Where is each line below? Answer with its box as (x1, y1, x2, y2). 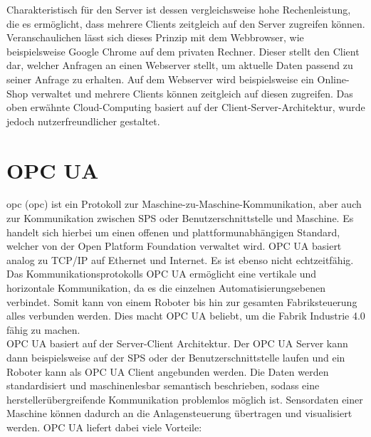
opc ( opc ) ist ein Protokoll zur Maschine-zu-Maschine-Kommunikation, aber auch (6, 196, 362, 211)
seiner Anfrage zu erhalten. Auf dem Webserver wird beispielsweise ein (6, 71, 314, 86)
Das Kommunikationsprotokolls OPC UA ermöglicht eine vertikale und (6, 266, 317, 281)
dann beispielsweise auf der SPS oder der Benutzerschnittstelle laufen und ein (6, 350, 345, 364)
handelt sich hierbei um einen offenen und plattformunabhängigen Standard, (6, 224, 340, 239)
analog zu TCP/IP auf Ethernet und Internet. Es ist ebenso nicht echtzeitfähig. (6, 252, 354, 267)
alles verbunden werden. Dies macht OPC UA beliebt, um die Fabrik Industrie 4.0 (6, 308, 365, 323)
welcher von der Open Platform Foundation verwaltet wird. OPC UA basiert (6, 238, 342, 253)
